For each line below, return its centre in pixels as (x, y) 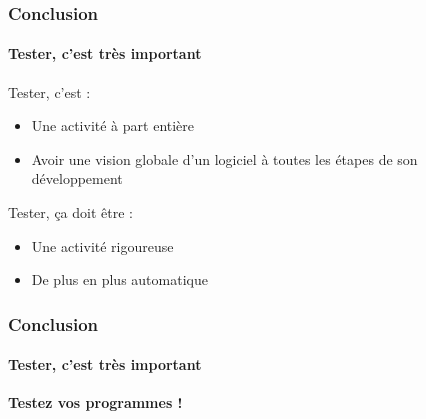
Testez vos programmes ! (95, 402)
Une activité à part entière (113, 125)
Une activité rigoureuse (102, 245)
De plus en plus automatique (119, 279)
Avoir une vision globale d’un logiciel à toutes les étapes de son (224, 158)
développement (77, 178)
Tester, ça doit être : (70, 212)
